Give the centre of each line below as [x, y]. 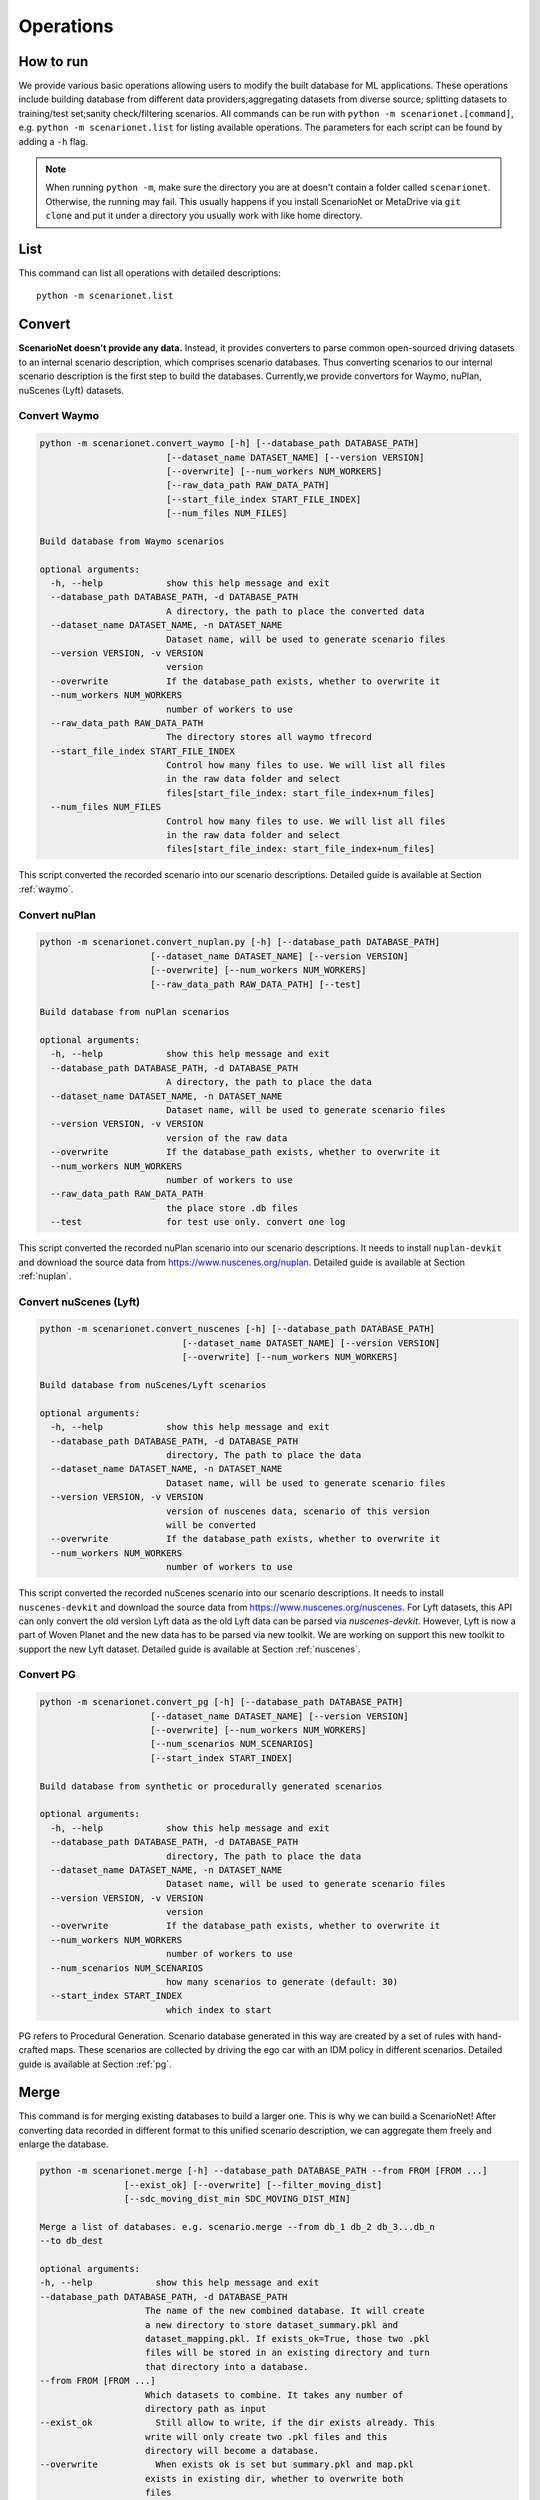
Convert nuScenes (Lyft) [79, 1302]
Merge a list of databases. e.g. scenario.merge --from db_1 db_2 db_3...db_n [237, 2226]
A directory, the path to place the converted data [295, 611]
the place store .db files [232, 1208]
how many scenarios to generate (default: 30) [282, 1982]
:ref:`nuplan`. [45, 1276]
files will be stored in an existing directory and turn [287, 2353]
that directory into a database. [227, 2366]
